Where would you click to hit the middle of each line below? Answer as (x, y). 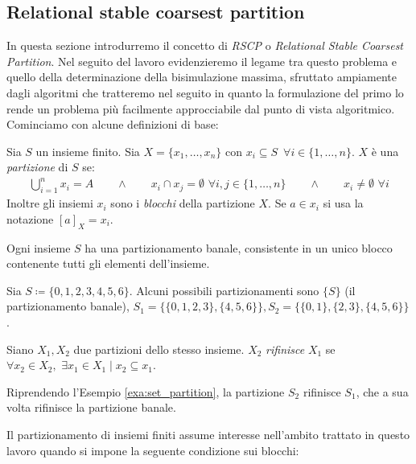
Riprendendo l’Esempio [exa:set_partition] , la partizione (146, 391)
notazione (30, 218)
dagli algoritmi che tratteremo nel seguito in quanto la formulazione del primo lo (205, 92)
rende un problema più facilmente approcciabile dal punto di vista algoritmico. (201, 108)
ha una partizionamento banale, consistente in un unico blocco (239, 247)
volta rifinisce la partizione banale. (91, 407)
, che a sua (382, 391)
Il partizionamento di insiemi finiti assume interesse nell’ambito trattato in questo (208, 435)
